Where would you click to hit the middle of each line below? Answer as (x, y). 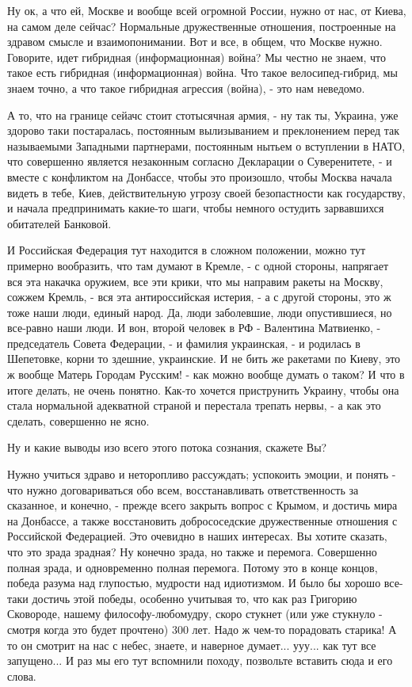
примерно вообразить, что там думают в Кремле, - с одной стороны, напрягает (198, 265)
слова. (22, 676)
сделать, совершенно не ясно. (78, 420)
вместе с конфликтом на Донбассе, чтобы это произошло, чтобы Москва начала (200, 176)
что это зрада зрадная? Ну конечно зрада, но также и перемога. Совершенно (192, 552)
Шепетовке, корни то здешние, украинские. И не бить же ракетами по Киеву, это (204, 359)
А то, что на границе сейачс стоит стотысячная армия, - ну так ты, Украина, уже (203, 114)
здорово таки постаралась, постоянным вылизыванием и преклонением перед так (204, 130)
